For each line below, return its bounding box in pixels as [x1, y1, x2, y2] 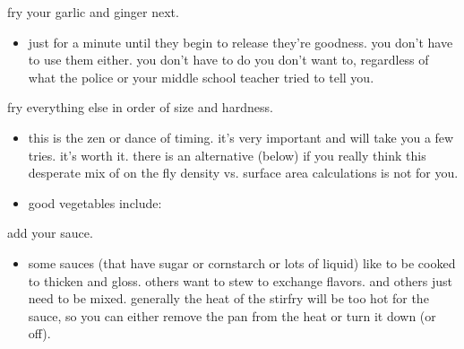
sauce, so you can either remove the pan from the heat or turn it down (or [28, 306, 436, 325]
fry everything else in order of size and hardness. [7, 98, 273, 117]
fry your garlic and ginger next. [7, 3, 179, 21]
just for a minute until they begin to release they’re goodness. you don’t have [28, 32, 453, 51]
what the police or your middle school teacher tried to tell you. [28, 67, 374, 86]
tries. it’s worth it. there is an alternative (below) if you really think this [28, 145, 426, 164]
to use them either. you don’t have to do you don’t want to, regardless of [28, 50, 429, 69]
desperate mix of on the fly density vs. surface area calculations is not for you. [28, 163, 459, 182]
